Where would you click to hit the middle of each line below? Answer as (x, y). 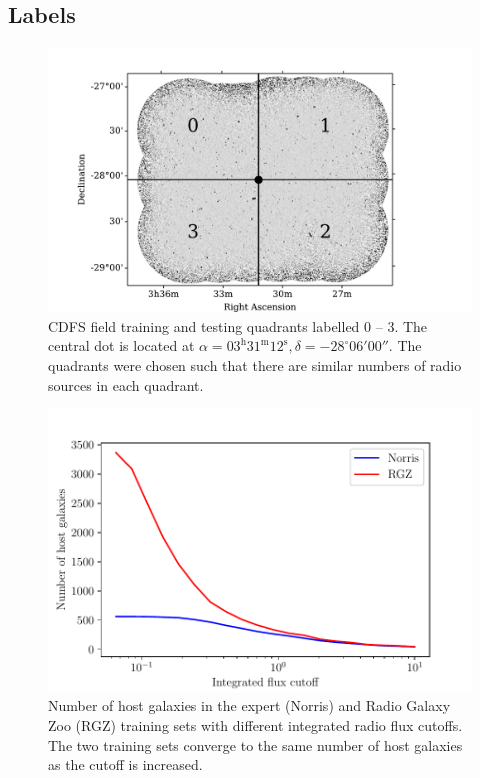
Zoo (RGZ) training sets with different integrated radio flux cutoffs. (255, 725)
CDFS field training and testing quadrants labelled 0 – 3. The (238, 325)
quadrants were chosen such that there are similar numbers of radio (255, 364)
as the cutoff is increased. (125, 764)
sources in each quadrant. (126, 384)
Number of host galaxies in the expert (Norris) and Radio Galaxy (249, 705)
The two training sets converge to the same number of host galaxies (255, 744)
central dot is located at (121, 345)
